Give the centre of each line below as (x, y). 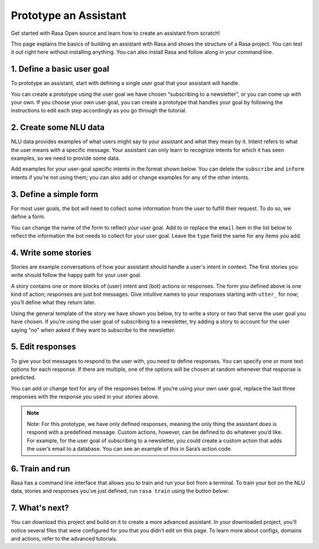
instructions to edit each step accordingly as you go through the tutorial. (99, 111)
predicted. (23, 377)
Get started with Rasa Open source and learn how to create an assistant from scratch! (115, 33)
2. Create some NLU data (58, 127)
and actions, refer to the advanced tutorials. (64, 539)
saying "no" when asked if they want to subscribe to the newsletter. (93, 330)
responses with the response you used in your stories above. (85, 397)
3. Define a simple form (55, 194)
